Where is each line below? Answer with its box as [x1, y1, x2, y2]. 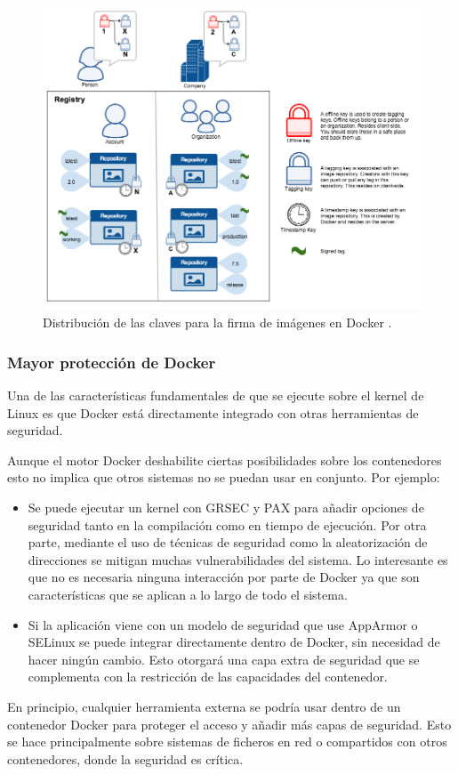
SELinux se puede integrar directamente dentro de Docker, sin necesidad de [28, 633, 440, 651]
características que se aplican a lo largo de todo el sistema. [28, 585, 348, 603]
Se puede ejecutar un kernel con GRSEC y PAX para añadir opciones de [28, 497, 424, 516]
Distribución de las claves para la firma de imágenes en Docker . [43, 313, 392, 332]
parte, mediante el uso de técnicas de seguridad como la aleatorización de [28, 533, 428, 552]
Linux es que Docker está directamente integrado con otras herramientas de [7, 403, 419, 422]
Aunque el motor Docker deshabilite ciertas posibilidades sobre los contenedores [7, 450, 442, 469]
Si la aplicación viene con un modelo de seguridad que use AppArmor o [28, 615, 418, 633]
